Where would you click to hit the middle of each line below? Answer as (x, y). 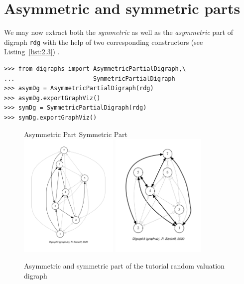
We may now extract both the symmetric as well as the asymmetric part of (119, 32)
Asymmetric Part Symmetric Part (76, 134)
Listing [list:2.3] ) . (32, 52)
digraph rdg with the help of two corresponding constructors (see (104, 42)
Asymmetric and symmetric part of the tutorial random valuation (124, 266)
